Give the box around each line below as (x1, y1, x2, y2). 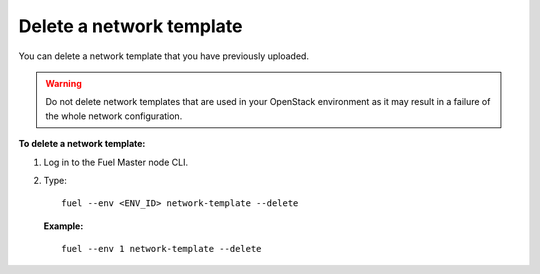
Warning (45, 77, 82, 89)
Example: (43, 220, 84, 232)
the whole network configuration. (45, 110, 183, 122)
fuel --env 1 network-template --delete (61, 243, 262, 255)
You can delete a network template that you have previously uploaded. (18, 50, 310, 62)
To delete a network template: (18, 138, 146, 150)
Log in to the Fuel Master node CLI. (43, 156, 189, 168)
